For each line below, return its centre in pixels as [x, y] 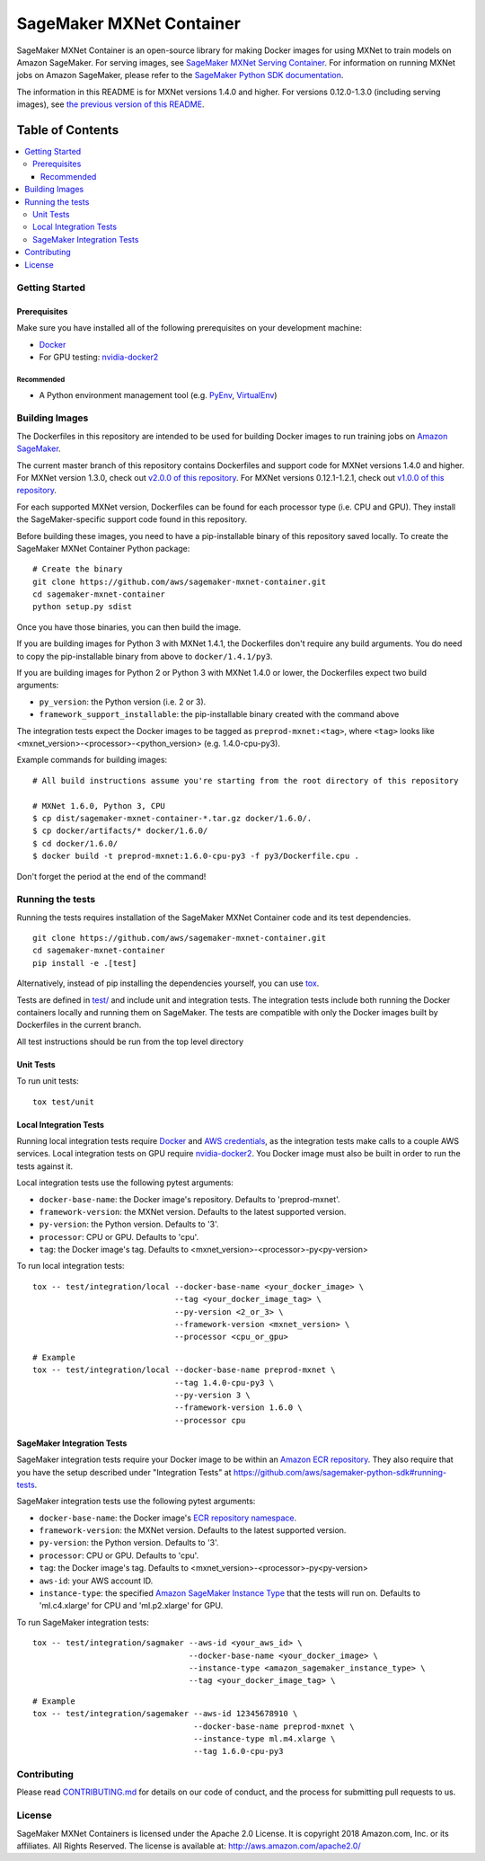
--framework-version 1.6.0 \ [238, 1408]
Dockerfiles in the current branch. [79, 1025]
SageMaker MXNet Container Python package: [103, 548]
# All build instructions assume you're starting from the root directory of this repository [246, 780]
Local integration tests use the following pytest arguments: [125, 1183]
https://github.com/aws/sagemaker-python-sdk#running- [340, 1472]
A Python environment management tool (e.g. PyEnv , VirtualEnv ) [158, 394]
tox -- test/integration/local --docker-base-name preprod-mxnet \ [184, 1370]
